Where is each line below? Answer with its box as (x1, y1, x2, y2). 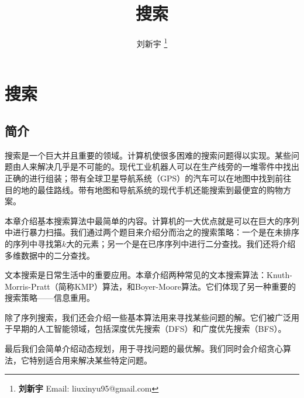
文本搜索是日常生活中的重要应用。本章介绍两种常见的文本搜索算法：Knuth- (5, 269, 292, 281)
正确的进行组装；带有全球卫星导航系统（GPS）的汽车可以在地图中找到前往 (5, 171, 292, 184)
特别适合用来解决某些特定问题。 (29, 354, 152, 366)
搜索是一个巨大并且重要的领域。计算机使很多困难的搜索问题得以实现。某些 (5, 149, 291, 161)
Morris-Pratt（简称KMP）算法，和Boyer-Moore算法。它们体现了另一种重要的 (5, 280, 296, 292)
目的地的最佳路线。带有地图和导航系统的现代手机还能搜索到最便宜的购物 (5, 183, 283, 195)
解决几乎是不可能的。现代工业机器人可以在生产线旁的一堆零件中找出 (37, 160, 299, 173)
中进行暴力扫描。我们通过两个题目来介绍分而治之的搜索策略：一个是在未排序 (5, 226, 299, 238)
